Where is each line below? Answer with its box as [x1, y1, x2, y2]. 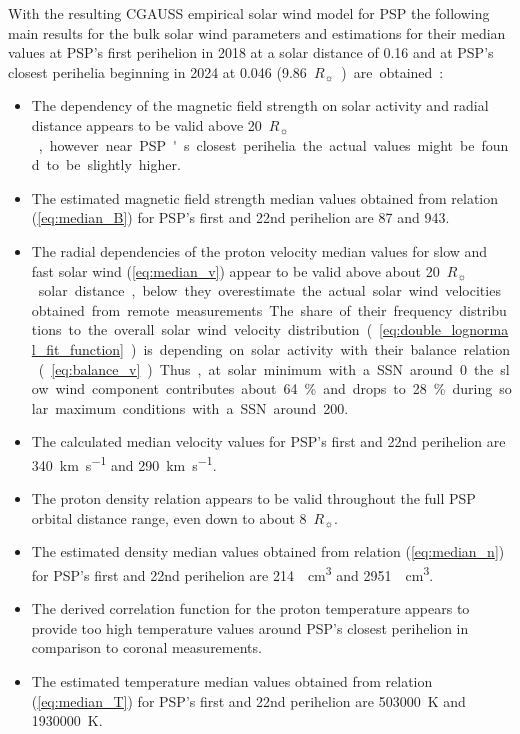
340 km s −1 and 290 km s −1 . [31, 451, 217, 475]
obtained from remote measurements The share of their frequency [31, 299, 453, 320]
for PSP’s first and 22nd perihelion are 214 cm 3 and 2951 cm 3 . [31, 561, 434, 585]
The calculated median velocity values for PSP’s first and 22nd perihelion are [31, 431, 506, 452]
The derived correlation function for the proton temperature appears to [31, 598, 470, 619]
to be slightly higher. [46, 154, 181, 175]
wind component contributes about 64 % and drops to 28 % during [55, 378, 493, 399]
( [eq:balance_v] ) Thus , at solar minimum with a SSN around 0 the [38, 358, 494, 379]
